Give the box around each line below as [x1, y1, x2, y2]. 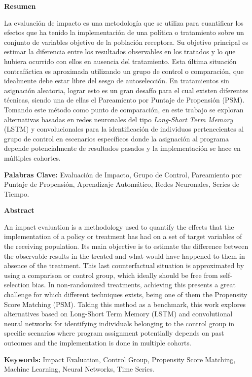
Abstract [4, 205, 35, 215]
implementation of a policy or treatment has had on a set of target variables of [4, 231, 242, 241]
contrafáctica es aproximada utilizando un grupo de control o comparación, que [4, 66, 244, 76]
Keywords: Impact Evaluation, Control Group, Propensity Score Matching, [4, 354, 236, 364]
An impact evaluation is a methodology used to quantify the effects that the [4, 221, 234, 232]
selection [4, 279, 30, 290]
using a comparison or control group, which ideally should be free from [4, 270, 218, 280]
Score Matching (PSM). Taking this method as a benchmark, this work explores [4, 299, 246, 309]
